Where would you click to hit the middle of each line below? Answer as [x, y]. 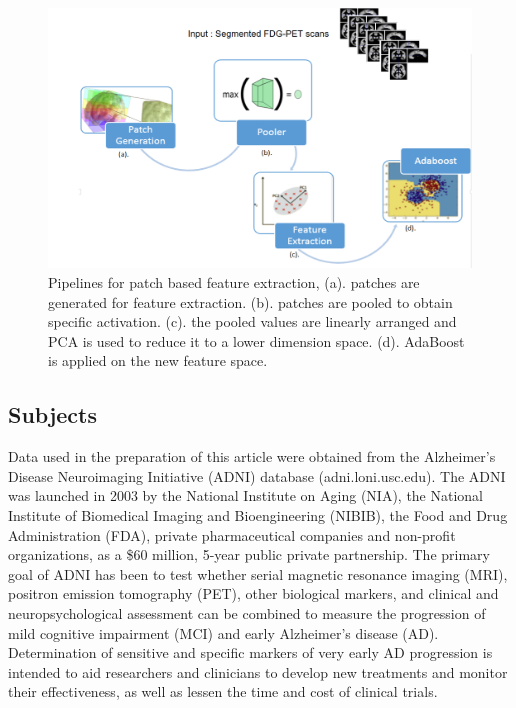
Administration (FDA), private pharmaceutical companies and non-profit [232, 534]
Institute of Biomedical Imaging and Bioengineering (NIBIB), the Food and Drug [258, 514]
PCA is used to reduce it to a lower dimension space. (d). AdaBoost [256, 340]
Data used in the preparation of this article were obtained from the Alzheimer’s [252, 456]
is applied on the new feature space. [158, 360]
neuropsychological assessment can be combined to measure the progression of [247, 612]
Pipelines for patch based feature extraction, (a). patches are [234, 282]
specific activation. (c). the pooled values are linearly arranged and [252, 321]
